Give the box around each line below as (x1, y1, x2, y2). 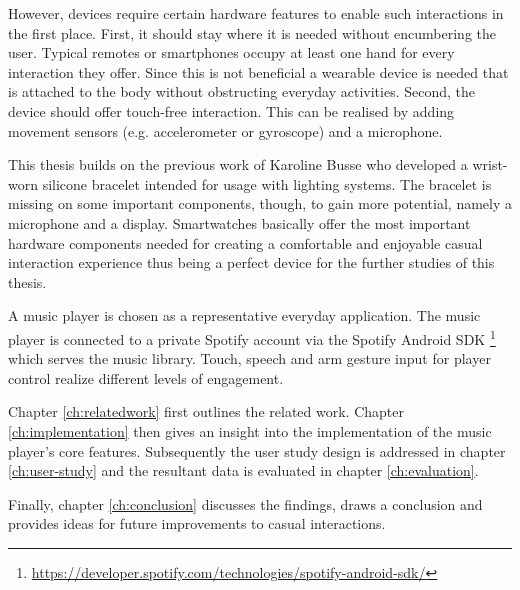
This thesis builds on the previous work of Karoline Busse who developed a (8, 154, 468, 175)
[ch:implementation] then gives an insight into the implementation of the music (8, 420, 492, 441)
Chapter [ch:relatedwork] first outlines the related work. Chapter (8, 401, 404, 422)
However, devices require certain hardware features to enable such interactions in (8, 3, 504, 23)
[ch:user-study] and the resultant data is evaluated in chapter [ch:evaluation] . (8, 460, 479, 481)
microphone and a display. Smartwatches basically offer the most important (8, 212, 471, 233)
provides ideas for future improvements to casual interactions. (8, 513, 386, 534)
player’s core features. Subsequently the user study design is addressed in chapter (8, 440, 506, 461)
